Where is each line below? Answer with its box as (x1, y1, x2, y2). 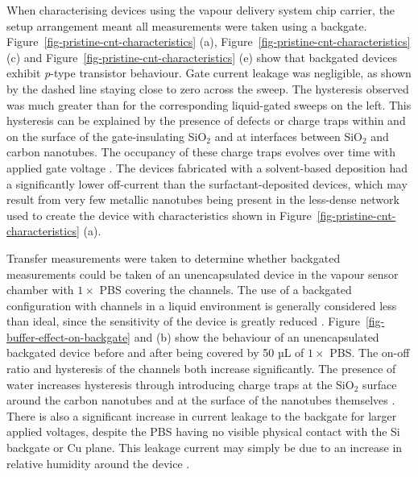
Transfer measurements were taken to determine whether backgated (6, 249, 341, 266)
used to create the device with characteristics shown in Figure (6, 206, 312, 223)
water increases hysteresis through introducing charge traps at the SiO (6, 375, 354, 392)
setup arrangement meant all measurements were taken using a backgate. (6, 17, 367, 34)
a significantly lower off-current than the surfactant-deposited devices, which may (6, 175, 408, 192)
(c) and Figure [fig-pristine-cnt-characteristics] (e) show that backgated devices (6, 48, 397, 65)
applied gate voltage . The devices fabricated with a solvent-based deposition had (6, 159, 408, 176)
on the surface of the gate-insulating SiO (6, 127, 207, 144)
